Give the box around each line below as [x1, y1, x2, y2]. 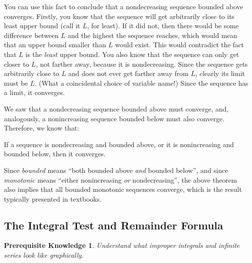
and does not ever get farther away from [68, 68, 189, 78]
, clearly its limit [195, 68, 245, 78]
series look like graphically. [4, 250, 84, 260]
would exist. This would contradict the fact [115, 39, 244, 50]
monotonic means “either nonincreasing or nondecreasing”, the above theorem [4, 174, 237, 185]
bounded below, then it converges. [4, 149, 106, 159]
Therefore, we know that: [4, 123, 79, 133]
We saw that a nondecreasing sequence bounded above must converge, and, [4, 103, 229, 113]
